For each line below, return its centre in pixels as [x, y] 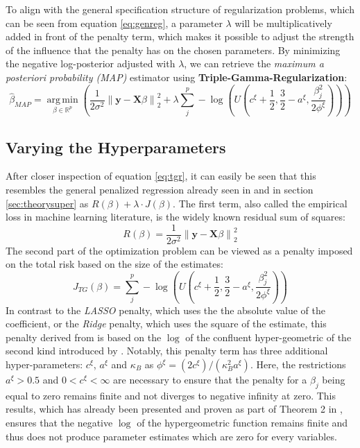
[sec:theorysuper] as [47, 203]
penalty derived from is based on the [84, 337]
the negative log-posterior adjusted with [91, 63]
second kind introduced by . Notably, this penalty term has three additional [167, 351]
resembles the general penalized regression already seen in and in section [160, 190]
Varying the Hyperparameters [116, 147]
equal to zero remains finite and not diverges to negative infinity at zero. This [171, 395]
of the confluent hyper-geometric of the [268, 337]
